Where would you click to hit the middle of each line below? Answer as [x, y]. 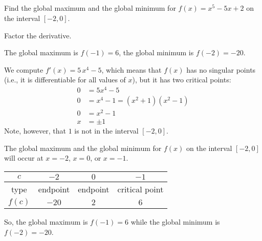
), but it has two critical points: [182, 80]
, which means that [132, 69]
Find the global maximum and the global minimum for [90, 8]
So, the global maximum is [46, 222]
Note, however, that [35, 131]
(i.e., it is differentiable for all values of [65, 80]
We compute [24, 69]
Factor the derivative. [38, 35]
